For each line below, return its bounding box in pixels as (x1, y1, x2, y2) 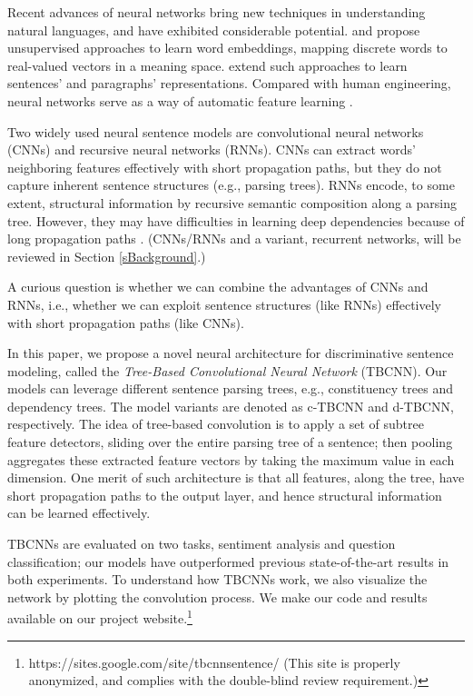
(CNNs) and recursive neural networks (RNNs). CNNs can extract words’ (7, 140, 417, 159)
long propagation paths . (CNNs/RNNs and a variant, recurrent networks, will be (7, 229, 461, 248)
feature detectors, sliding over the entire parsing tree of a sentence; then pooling (7, 433, 453, 452)
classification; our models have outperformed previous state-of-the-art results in (7, 552, 449, 571)
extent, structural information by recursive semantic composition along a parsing (7, 193, 457, 212)
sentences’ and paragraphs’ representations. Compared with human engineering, (7, 74, 451, 93)
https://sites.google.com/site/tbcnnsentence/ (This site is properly (28, 652, 400, 671)
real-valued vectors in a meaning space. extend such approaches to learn (7, 55, 408, 75)
